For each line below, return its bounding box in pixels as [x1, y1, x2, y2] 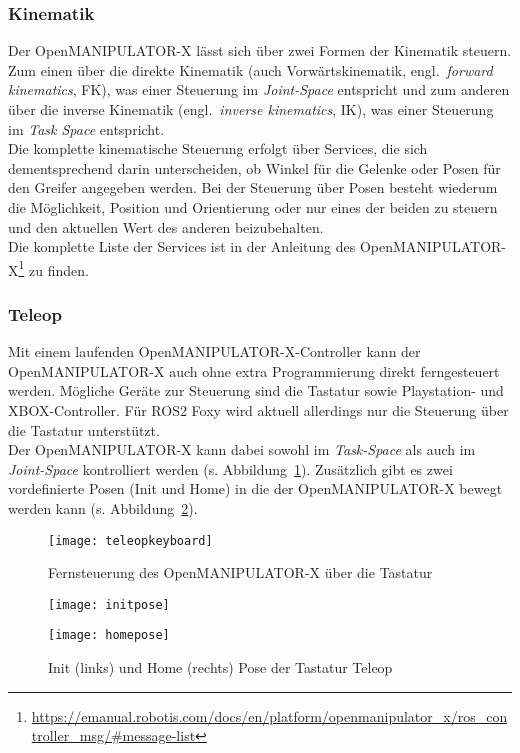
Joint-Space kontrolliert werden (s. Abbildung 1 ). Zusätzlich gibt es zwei [8, 458, 453, 479]
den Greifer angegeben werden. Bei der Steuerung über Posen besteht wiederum [8, 177, 498, 198]
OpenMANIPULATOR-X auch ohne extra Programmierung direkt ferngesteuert [8, 360, 500, 381]
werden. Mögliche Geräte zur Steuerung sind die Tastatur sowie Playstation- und [8, 380, 504, 401]
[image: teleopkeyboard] [48, 533, 213, 548]
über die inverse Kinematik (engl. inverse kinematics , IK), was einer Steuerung [8, 99, 494, 119]
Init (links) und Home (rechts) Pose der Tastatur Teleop [48, 657, 393, 678]
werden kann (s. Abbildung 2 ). [8, 497, 198, 518]
